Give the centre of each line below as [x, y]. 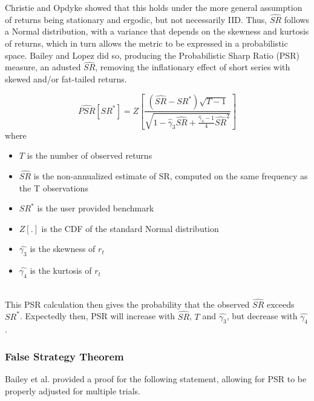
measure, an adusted [43, 67]
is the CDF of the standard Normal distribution [130, 228]
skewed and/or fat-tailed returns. [66, 79]
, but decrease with [262, 316]
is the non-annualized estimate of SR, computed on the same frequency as [171, 175]
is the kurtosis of [61, 270]
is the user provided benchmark [96, 208]
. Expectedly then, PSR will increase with [97, 316]
